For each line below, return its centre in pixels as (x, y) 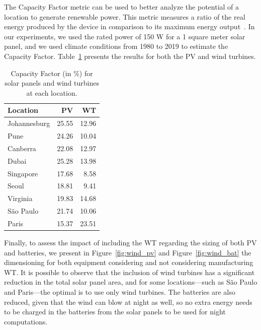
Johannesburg (29, 123)
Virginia (20, 198)
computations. (26, 321)
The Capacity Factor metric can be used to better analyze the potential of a (122, 7)
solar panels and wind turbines (52, 83)
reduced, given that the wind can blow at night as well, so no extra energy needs (128, 302)
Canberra (22, 148)
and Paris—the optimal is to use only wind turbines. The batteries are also (120, 292)
